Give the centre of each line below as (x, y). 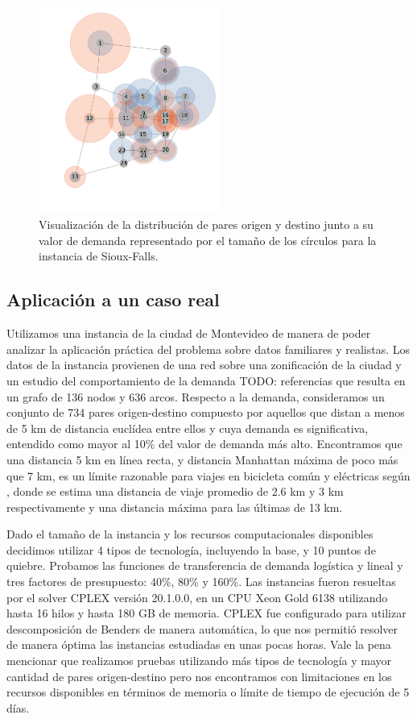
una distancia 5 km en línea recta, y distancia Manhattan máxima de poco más (202, 459)
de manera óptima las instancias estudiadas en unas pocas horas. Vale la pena (199, 644)
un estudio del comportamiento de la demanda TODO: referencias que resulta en (206, 380)
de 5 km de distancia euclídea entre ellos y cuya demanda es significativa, (188, 428)
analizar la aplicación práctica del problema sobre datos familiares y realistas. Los (208, 349)
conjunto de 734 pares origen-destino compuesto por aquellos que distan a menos (206, 412)
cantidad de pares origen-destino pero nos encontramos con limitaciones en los (199, 676)
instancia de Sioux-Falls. (99, 256)
